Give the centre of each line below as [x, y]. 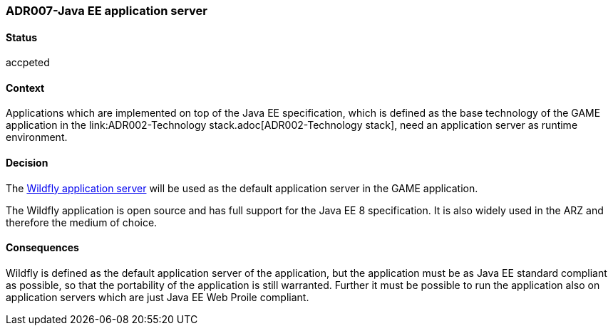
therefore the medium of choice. [82, 222]
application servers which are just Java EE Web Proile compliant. [158, 297]
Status [22, 37]
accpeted [28, 63]
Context [25, 88]
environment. [37, 137]
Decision [27, 163]
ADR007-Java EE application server [107, 11]
